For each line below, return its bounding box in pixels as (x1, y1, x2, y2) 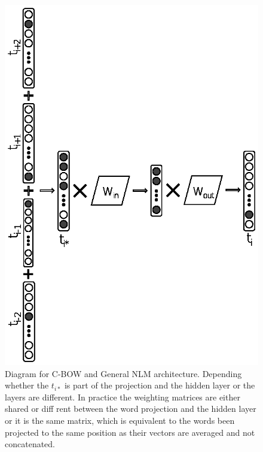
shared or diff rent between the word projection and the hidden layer (5, 402, 256, 415)
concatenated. (5, 438, 55, 450)
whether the (5, 379, 49, 391)
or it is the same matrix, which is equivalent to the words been (5, 414, 235, 427)
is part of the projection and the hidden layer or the (64, 379, 255, 391)
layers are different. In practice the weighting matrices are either (5, 390, 240, 403)
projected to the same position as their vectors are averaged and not (5, 426, 255, 438)
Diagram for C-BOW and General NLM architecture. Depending (5, 367, 242, 379)
